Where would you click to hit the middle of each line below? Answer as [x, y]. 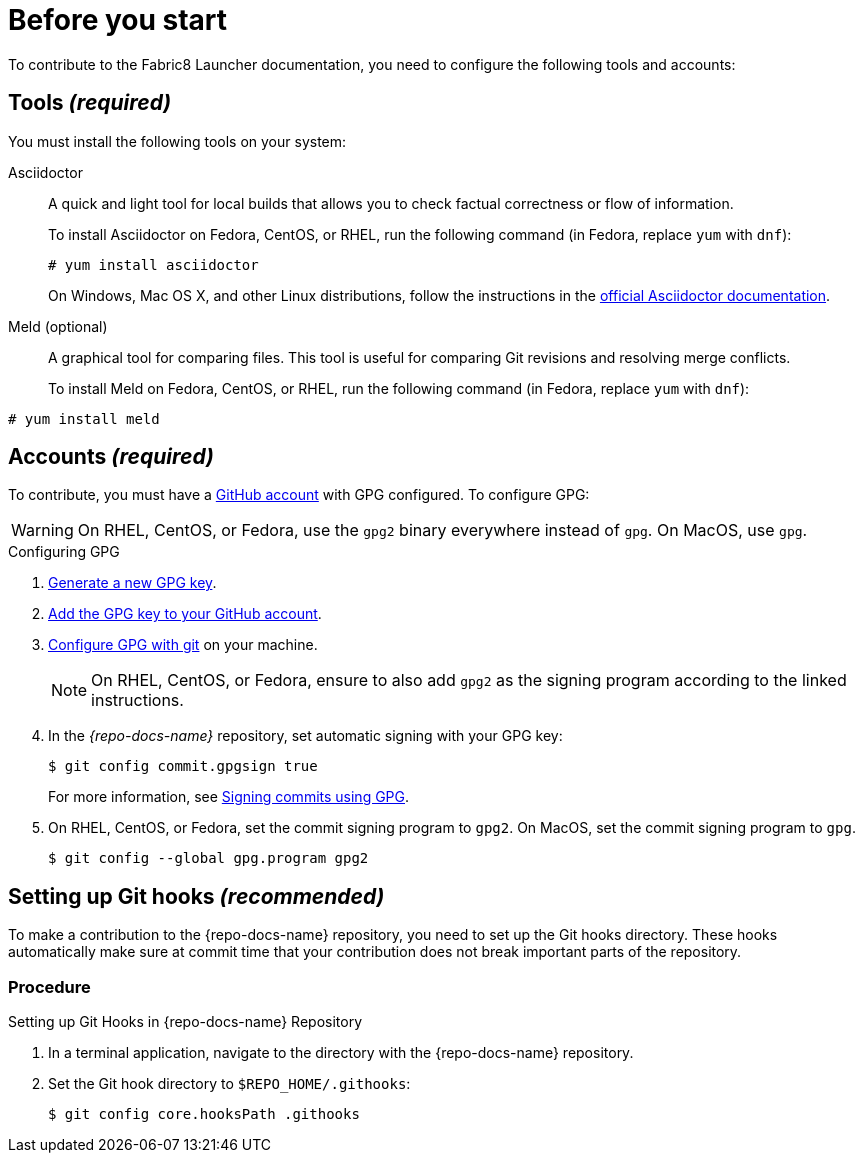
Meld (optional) [58, 326]
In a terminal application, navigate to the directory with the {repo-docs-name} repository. [341, 1053]
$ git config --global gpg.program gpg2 [208, 858]
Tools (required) [90, 103]
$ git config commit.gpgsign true [183, 766]
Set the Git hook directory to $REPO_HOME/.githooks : [229, 1084]
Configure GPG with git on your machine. [183, 645]
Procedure [49, 986]
